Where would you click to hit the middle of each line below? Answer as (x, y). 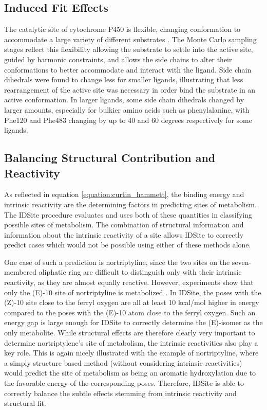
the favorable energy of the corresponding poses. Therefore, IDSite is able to (124, 383)
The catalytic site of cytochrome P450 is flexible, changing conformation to (122, 29)
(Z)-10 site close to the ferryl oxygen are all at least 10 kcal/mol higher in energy (132, 302)
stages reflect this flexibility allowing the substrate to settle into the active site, (129, 49)
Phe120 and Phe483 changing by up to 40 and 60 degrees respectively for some (128, 120)
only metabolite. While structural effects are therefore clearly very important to (130, 333)
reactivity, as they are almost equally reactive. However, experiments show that (129, 282)
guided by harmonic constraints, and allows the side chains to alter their (118, 59)
